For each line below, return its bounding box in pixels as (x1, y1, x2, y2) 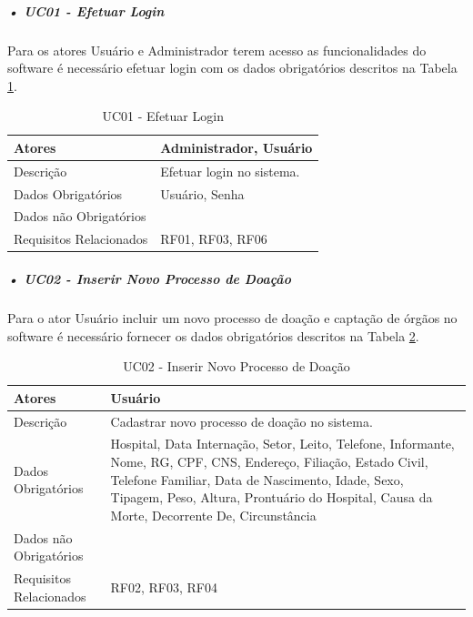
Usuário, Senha (160, 184, 245, 203)
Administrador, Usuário (160, 137, 313, 157)
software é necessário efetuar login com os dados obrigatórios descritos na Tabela (7, 58, 458, 77)
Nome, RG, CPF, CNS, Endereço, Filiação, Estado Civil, (110, 452, 428, 471)
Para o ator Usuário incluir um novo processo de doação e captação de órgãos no (7, 308, 458, 327)
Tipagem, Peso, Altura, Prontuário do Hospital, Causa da (110, 488, 433, 507)
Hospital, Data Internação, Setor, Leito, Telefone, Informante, (110, 434, 455, 453)
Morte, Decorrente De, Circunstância (110, 505, 317, 524)
